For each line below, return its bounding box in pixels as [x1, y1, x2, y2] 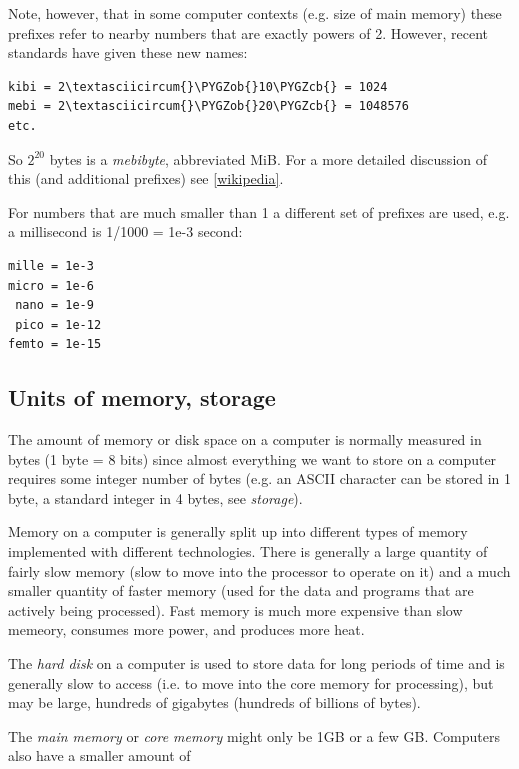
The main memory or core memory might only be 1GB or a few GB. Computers [8, 725, 500, 746]
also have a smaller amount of [8, 745, 191, 766]
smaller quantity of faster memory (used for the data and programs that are [8, 580, 474, 601]
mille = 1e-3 [8, 258, 94, 273]
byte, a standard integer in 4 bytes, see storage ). [8, 487, 303, 508]
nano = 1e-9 [15, 298, 94, 313]
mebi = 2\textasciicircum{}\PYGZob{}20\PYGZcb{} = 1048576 [8, 99, 409, 114]
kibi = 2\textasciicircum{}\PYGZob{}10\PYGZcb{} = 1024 [8, 79, 388, 94]
